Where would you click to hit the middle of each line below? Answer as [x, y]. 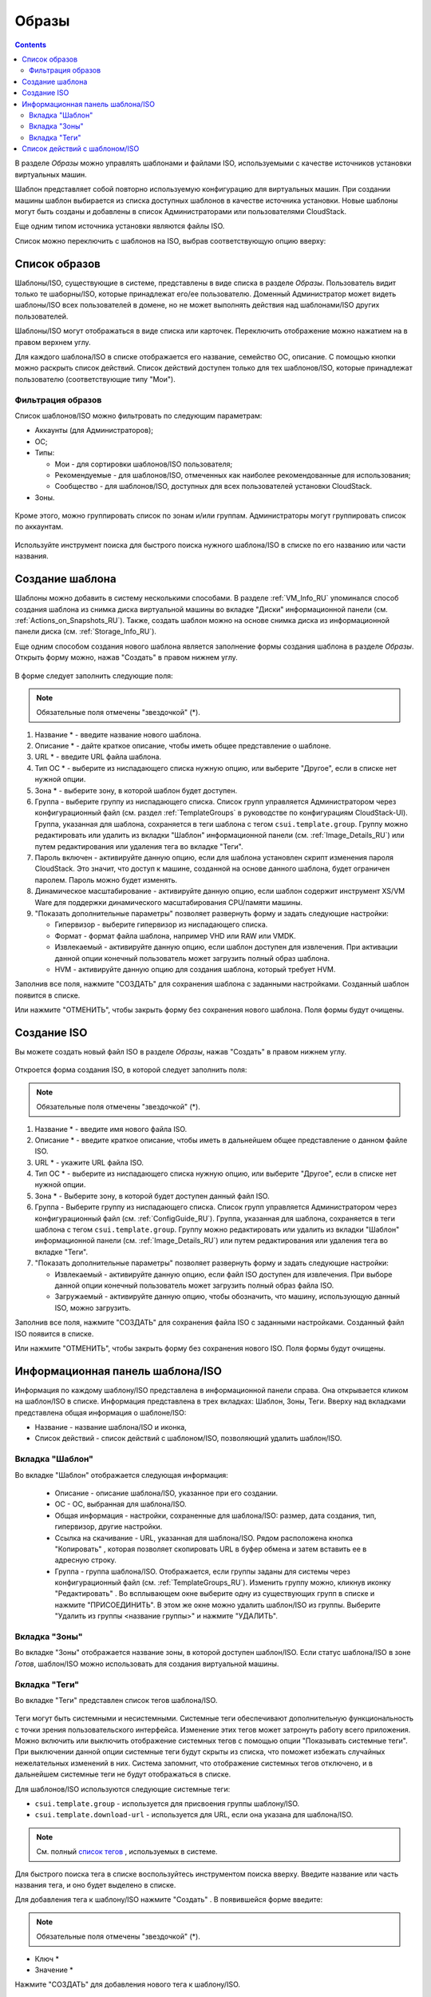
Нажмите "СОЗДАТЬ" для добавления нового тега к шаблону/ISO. [128, 1984]
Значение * [54, 1970]
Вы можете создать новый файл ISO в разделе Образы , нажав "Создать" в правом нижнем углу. [181, 1051]
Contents [31, 45]
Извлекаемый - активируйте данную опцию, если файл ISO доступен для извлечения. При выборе [223, 1274]
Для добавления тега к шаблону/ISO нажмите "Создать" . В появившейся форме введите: [169, 1900]
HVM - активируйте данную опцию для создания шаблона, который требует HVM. [195, 969]
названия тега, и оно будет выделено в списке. [95, 1885]
